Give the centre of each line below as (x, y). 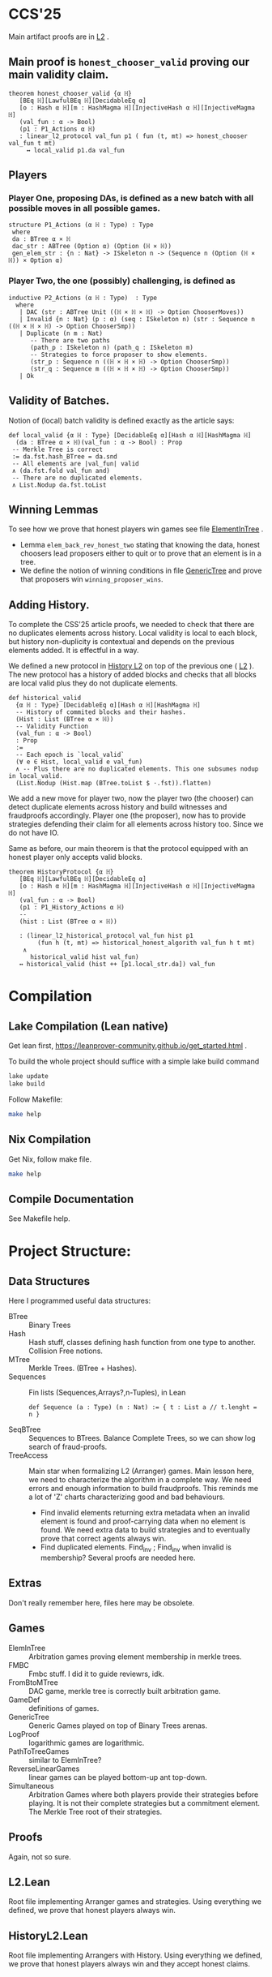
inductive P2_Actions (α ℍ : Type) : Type (83, 298)
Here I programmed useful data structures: (80, 1301)
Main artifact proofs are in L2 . (59, 37)
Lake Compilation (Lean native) (88, 1026)
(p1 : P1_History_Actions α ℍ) (72, 908)
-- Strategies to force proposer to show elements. (119, 355)
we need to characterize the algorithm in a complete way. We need (140, 1480)
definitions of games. (64, 1708)
